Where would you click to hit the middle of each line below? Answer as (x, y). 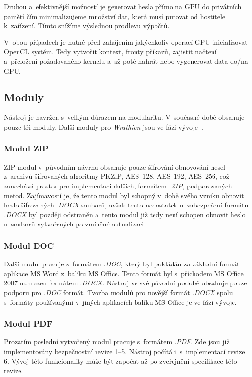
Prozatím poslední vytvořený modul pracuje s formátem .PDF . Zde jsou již (117, 342)
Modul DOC (29, 245)
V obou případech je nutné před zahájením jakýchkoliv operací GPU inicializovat (126, 42)
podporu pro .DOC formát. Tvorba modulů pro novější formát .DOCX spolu (118, 292)
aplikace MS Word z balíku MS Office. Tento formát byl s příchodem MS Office (124, 273)
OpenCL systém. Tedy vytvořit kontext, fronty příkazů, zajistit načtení (110, 51)
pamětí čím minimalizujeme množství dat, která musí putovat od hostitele (115, 16)
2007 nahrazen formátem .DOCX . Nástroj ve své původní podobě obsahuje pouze (126, 283)
